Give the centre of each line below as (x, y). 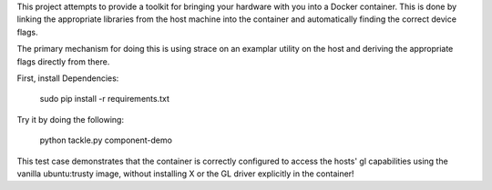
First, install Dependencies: (68, 78)
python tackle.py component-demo (106, 140)
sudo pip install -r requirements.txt (105, 99)
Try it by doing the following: (71, 119)
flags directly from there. (63, 61)
